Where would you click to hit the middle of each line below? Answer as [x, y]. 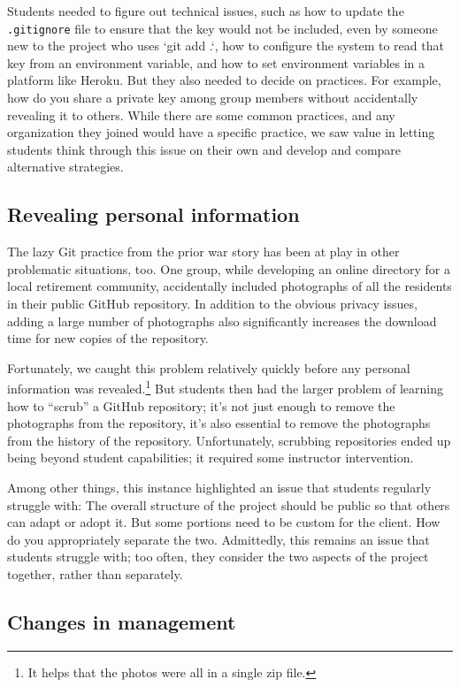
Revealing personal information [153, 214]
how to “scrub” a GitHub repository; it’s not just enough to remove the [201, 405]
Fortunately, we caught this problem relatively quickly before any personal [209, 367]
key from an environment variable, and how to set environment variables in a [216, 62]
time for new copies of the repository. [108, 338]
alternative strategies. [65, 167]
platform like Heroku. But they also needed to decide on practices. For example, [224, 80]
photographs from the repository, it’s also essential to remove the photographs [219, 423]
